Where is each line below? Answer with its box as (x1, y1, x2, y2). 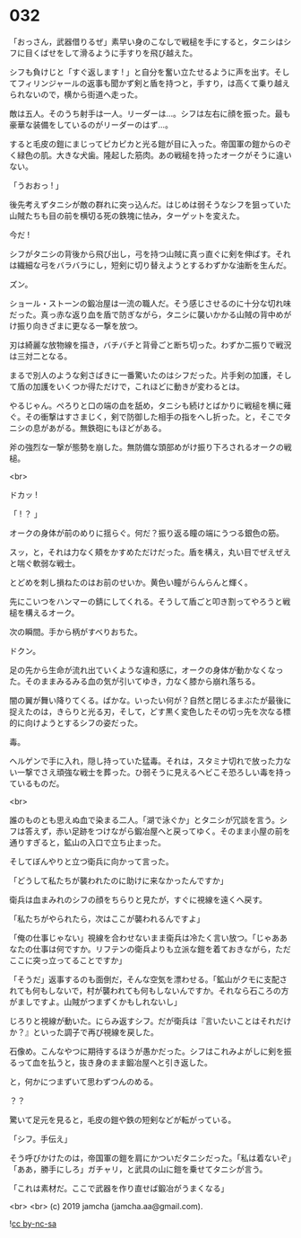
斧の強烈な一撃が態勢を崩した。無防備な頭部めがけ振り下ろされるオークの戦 (9, 441, 292, 452)
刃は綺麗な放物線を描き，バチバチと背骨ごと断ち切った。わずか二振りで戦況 (9, 339, 292, 350)
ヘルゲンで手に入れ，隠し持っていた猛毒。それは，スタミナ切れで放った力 (9, 756, 284, 766)
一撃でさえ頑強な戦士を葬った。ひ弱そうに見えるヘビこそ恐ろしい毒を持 (16, 766, 284, 777)
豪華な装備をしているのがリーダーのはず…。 (9, 119, 173, 130)
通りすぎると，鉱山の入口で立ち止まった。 (9, 836, 166, 847)
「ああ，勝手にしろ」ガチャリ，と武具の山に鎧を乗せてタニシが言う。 (9, 1163, 268, 1174)
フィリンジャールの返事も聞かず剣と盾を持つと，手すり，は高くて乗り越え (16, 77, 291, 88)
